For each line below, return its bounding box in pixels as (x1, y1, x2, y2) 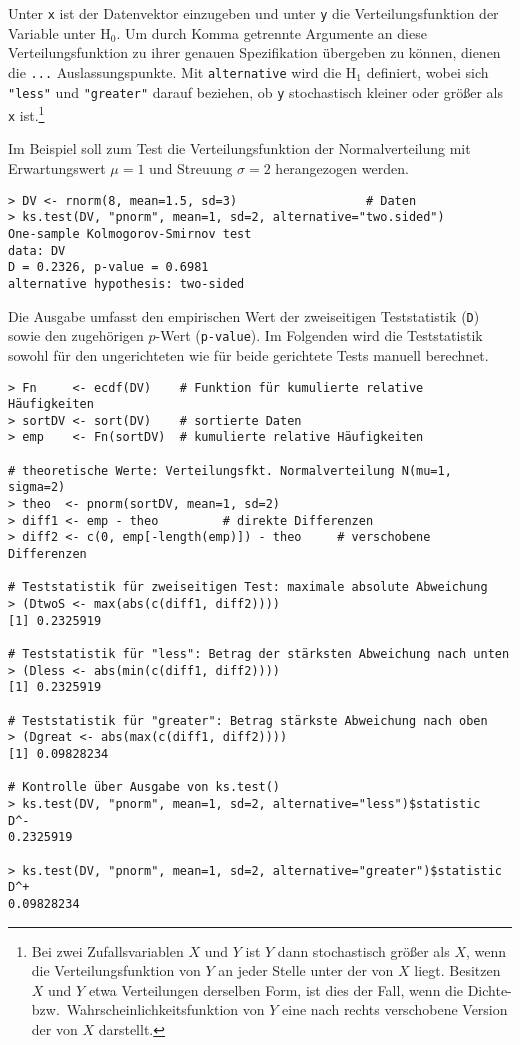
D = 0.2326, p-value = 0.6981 (8, 260, 209, 275)
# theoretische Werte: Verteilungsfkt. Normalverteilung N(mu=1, (8, 463, 452, 478)
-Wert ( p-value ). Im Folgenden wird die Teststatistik (155, 325, 483, 346)
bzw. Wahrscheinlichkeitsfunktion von (31, 999, 265, 1020)
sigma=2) (8, 480, 66, 495)
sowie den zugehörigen (8, 325, 144, 346)
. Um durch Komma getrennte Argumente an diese (116, 22, 427, 43)
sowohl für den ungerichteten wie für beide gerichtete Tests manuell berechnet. (8, 344, 489, 365)
